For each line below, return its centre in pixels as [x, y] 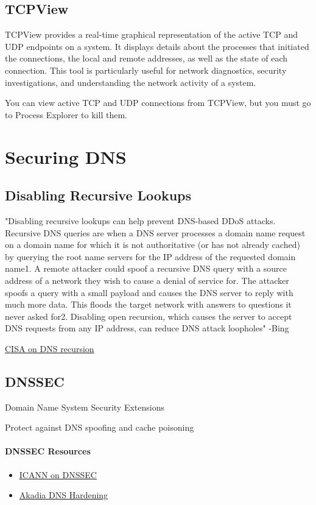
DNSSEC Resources [48, 451]
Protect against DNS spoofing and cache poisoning [100, 427]
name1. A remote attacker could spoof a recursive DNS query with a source [146, 268]
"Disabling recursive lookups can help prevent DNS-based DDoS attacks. [140, 220]
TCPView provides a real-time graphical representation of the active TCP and [151, 34]
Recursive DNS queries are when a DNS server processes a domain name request [155, 232]
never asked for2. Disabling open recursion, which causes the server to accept [149, 316]
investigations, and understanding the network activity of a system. [131, 82]
